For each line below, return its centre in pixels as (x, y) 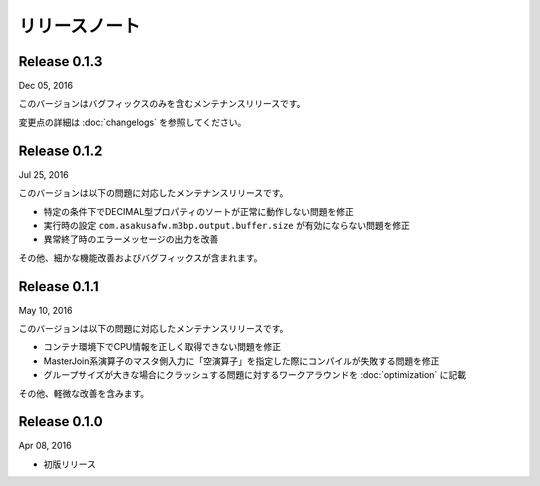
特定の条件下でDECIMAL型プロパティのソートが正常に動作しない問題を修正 (198, 211)
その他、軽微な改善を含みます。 (84, 393)
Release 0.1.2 (60, 150)
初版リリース (70, 464)
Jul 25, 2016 (43, 174)
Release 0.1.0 (61, 421)
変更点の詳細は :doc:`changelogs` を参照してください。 (132, 122)
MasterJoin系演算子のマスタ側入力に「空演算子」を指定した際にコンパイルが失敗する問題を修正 (241, 361)
